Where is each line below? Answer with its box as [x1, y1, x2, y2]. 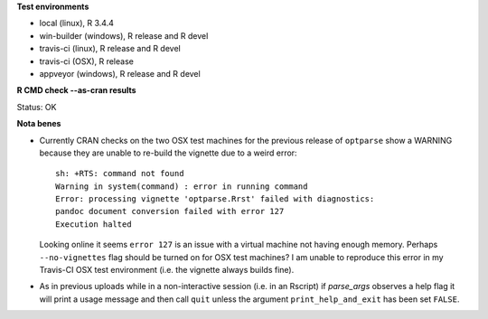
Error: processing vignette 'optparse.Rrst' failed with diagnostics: [55, 194, 375, 204]
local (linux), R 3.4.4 [39, 18, 115, 29]
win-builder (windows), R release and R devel [39, 30, 209, 41]
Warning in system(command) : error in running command [55, 181, 308, 192]
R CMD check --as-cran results [16, 85, 136, 96]
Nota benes [16, 118, 61, 129]
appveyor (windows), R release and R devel [39, 68, 201, 79]
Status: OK [16, 101, 57, 112]
